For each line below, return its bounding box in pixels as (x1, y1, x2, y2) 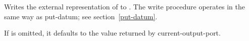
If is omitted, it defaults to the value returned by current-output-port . (4, 28, 221, 38)
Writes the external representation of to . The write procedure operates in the (4, 1, 245, 11)
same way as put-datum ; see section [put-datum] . (4, 11, 158, 21)
